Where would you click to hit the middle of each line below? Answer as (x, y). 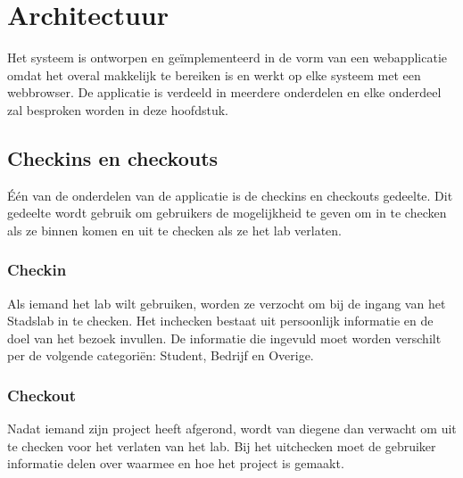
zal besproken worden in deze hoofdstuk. (118, 109)
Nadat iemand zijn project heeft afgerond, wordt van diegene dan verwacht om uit (232, 429)
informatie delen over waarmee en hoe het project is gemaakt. (176, 463)
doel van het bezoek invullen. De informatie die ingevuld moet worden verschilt (224, 338)
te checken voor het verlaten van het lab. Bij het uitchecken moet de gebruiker (222, 445)
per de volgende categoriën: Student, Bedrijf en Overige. (161, 355)
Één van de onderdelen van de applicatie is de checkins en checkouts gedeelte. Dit (230, 195)
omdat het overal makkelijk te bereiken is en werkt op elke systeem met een (214, 74)
